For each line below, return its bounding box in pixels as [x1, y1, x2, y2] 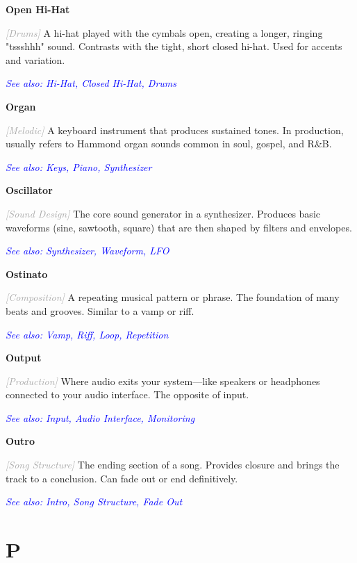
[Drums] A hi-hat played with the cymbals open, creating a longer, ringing [6, 25, 323, 40]
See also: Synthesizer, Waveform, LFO [6, 243, 169, 258]
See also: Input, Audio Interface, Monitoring [6, 410, 195, 425]
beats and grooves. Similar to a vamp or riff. [6, 303, 194, 318]
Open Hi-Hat [6, 2, 70, 16]
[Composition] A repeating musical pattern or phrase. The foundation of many [6, 290, 340, 304]
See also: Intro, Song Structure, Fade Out [6, 494, 183, 509]
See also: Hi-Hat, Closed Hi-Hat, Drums [6, 76, 176, 90]
